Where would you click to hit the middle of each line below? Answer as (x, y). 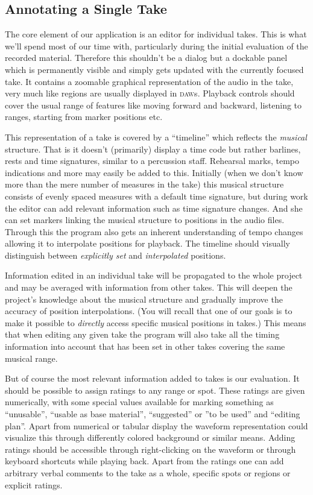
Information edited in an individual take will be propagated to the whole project (154, 275)
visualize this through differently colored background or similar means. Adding (150, 437)
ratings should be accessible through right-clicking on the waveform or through (150, 449)
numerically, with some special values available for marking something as (139, 402)
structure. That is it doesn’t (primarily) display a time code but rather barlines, (153, 149)
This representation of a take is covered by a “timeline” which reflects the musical (156, 137)
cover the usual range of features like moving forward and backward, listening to (153, 105)
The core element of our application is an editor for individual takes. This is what (156, 34)
